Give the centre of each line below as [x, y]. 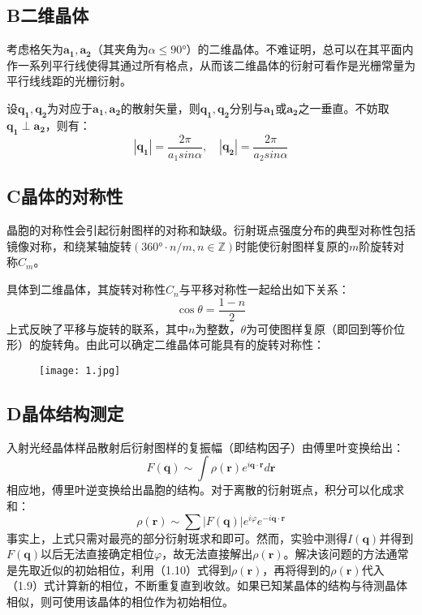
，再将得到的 [297, 569]
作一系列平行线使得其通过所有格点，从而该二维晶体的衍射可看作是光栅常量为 [211, 65]
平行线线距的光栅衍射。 [69, 81]
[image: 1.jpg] [80, 370]
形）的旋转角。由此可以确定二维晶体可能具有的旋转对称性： [166, 344]
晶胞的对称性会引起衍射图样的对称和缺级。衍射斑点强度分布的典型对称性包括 [211, 230]
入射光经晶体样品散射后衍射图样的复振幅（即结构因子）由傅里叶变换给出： [205, 447]
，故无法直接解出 [207, 554]
